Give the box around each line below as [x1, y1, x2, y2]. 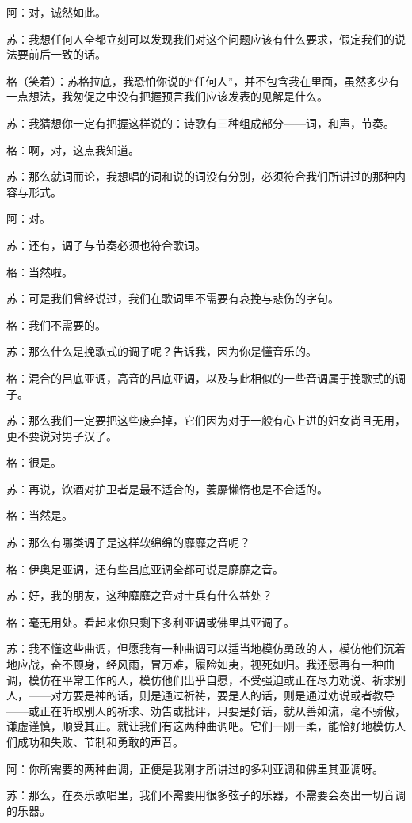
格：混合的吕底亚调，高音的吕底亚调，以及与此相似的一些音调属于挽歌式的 [6, 369, 395, 386]
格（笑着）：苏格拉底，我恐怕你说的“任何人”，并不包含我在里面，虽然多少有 [6, 72, 400, 89]
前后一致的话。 [28, 46, 106, 63]
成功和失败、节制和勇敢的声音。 [17, 733, 184, 749]
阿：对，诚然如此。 [6, 4, 106, 20]
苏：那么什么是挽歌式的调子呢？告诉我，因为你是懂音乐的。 [6, 343, 317, 360]
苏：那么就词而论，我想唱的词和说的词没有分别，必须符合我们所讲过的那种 [6, 168, 395, 185]
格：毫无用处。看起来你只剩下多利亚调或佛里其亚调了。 [6, 613, 295, 630]
